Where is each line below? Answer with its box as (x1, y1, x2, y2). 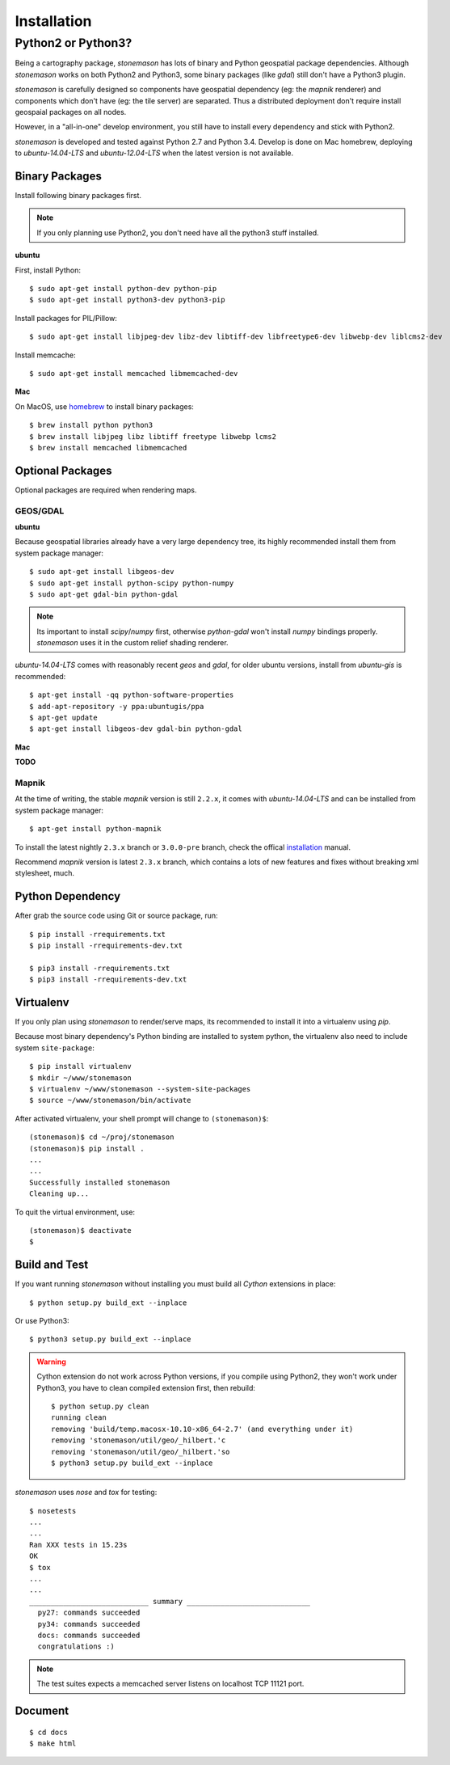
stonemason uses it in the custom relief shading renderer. (36, 638, 229, 648)
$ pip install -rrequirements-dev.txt (29, 940, 183, 950)
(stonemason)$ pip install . (29, 1144, 145, 1153)
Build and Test (15, 1258, 89, 1272)
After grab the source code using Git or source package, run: (15, 910, 218, 921)
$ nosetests (29, 1506, 77, 1515)
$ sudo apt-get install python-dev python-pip (29, 284, 217, 293)
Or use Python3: (15, 1315, 69, 1325)
